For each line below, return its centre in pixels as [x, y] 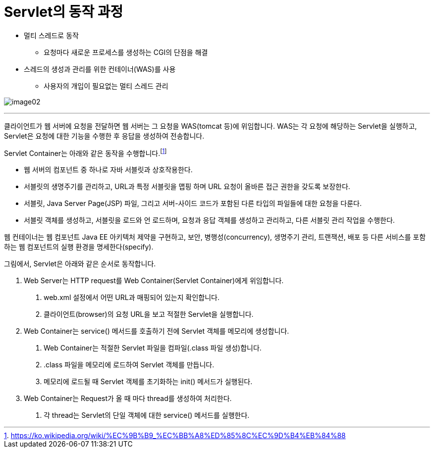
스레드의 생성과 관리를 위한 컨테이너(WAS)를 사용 [100, 69]
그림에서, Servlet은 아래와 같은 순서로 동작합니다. [80, 264]
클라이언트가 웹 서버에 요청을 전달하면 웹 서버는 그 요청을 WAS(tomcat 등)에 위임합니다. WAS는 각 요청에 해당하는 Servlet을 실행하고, [211, 126]
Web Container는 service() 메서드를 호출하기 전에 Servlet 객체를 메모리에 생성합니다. [157, 331]
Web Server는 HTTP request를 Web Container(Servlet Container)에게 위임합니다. [154, 281]
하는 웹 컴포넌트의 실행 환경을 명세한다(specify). [79, 247]
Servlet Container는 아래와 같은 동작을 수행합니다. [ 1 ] [85, 152]
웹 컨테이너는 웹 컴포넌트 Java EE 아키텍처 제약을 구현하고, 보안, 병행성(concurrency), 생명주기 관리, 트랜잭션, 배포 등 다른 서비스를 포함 [215, 237]
